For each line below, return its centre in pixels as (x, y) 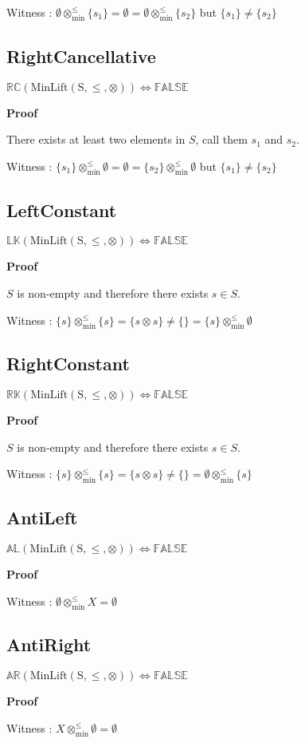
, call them (221, 139)
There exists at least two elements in (96, 139)
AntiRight (49, 644)
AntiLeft (42, 518)
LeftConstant (62, 209)
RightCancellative (81, 55)
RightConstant (68, 364)
